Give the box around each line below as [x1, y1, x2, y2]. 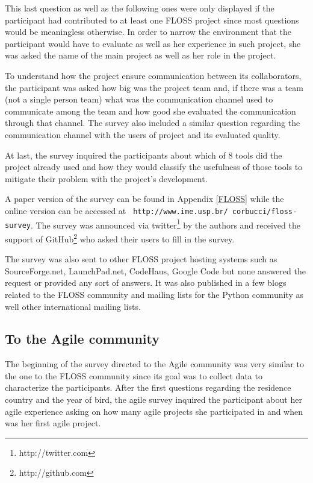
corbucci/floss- [232, 207, 297, 216]
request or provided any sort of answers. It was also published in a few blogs [5, 276, 287, 289]
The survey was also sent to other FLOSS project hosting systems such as [5, 253, 277, 265]
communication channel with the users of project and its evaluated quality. [5, 128, 280, 140]
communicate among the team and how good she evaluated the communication [5, 104, 296, 117]
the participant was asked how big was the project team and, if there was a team [5, 81, 303, 93]
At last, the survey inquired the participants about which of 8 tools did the [5, 148, 282, 161]
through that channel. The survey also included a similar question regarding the [5, 116, 300, 129]
